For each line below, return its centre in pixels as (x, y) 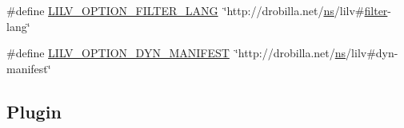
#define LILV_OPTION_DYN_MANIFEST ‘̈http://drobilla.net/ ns (176, 53)
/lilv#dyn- (372, 53)
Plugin (34, 111)
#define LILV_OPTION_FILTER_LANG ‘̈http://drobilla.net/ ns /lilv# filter (197, 10)
